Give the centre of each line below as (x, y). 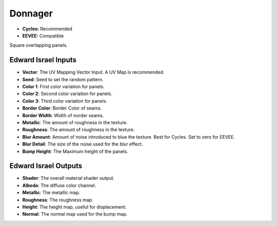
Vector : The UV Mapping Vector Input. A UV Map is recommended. (93, 72)
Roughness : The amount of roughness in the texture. (78, 130)
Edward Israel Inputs (43, 60)
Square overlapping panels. (38, 45)
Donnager (31, 13)
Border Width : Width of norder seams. (63, 115)
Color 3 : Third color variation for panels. (65, 101)
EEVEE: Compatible (43, 35)
